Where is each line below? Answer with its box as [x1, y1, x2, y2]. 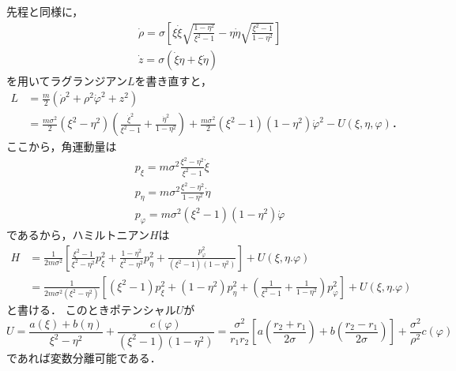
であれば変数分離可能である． [6, 349, 161, 365]
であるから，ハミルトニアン [6, 227, 149, 243]
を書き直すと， [134, 72, 213, 88]
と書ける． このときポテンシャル [6, 302, 176, 318]
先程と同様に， [6, 3, 84, 19]
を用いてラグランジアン [6, 72, 128, 88]
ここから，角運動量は [6, 138, 117, 155]
